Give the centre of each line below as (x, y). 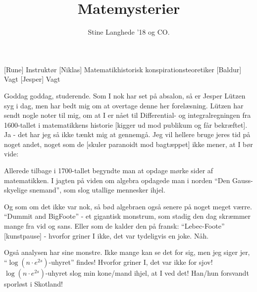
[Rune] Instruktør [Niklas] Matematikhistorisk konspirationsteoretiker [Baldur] (123, 69)
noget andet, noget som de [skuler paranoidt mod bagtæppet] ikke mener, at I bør (128, 144)
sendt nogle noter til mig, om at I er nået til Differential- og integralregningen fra (128, 115)
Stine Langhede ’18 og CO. (129, 32)
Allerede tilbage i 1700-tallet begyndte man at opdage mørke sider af (109, 170)
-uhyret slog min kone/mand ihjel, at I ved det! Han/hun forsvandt (147, 272)
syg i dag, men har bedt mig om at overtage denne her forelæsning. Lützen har (124, 105)
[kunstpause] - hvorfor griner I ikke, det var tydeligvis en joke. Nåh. (106, 235)
